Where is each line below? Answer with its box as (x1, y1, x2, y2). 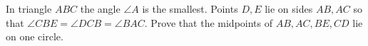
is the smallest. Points (142, 1, 238, 16)
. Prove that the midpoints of (144, 15, 272, 30)
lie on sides (265, 1, 313, 16)
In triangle (6, 1, 52, 16)
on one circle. (6, 29, 63, 44)
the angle (80, 1, 121, 16)
